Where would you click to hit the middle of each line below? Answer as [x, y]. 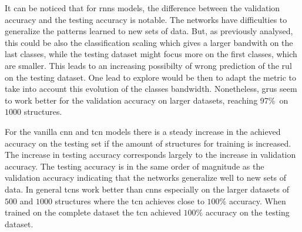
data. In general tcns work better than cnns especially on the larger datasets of [147, 189]
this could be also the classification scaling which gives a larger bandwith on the [149, 42]
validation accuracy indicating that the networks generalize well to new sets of [146, 178]
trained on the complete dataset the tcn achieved [93, 212]
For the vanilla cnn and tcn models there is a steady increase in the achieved [143, 131]
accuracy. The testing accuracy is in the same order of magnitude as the [135, 166]
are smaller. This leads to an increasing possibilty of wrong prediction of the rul [148, 65]
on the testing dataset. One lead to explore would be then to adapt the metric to [151, 77]
